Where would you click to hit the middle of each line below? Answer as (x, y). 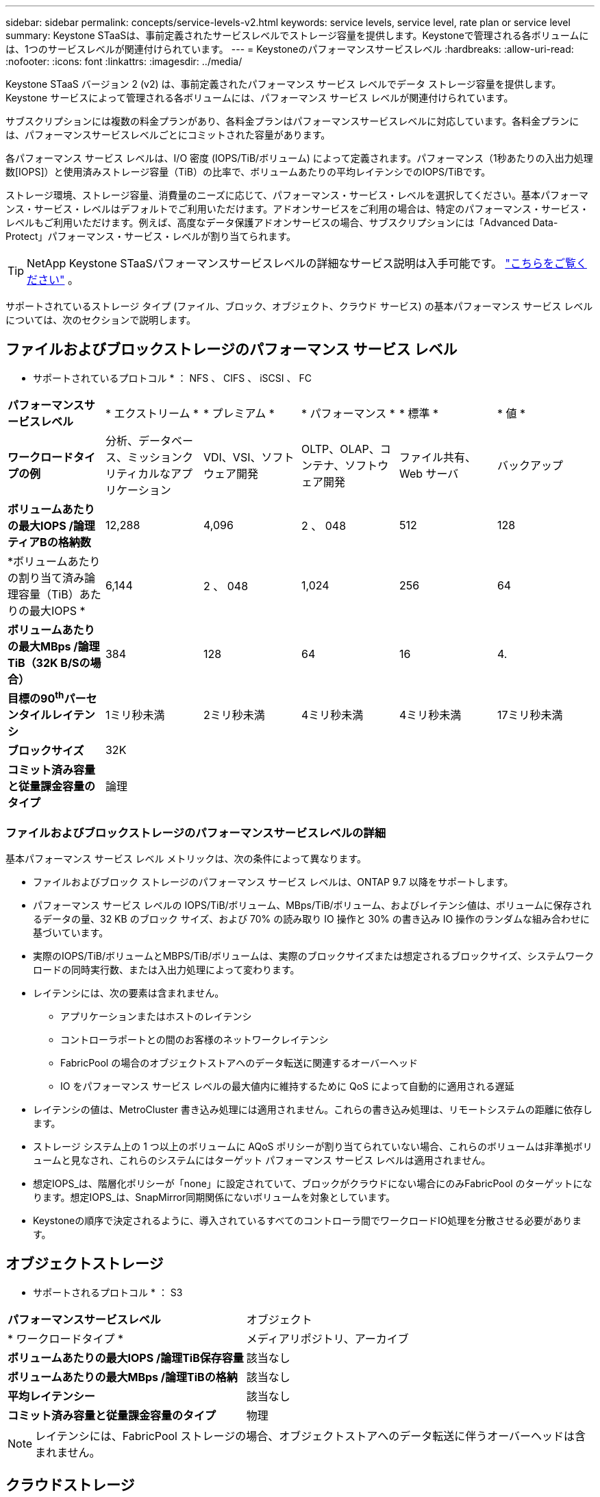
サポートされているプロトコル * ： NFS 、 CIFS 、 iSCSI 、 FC (172, 378)
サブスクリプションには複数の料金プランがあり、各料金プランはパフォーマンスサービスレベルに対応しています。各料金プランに (292, 121)
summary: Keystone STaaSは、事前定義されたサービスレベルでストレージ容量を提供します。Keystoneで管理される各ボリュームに (297, 35)
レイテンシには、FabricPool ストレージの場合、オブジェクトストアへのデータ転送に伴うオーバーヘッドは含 (310, 1436)
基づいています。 (71, 932)
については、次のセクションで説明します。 (101, 320)
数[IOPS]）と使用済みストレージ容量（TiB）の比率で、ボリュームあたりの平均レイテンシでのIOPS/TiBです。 (248, 172)
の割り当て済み (46, 577)
